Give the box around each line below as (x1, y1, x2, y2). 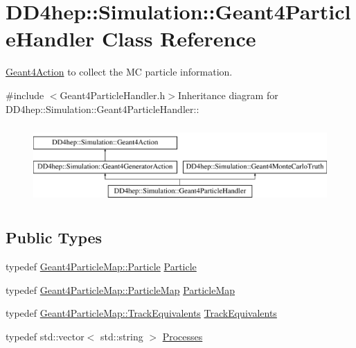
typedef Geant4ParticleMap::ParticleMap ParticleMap (6, 282, 235, 297)
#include (6, 87, 44, 102)
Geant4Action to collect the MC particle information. (6, 64, 233, 79)
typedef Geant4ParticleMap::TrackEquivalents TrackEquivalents (6, 306, 277, 320)
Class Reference (102, 24, 256, 53)
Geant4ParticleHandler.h (60, 87, 166, 102)
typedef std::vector (6, 329, 84, 344)
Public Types (6, 227, 103, 248)
